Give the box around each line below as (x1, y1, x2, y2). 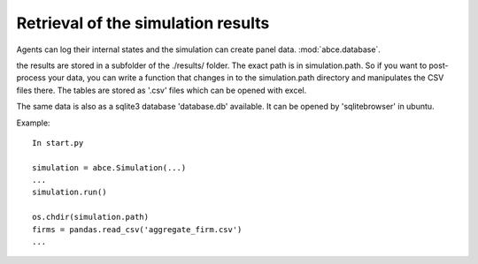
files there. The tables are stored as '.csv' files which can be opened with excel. (16, 85, 307, 95)
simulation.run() (32, 187, 107, 198)
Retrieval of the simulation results (16, 13, 270, 33)
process (16, 72, 46, 83)
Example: (16, 117, 50, 128)
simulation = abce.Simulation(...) (32, 162, 187, 172)
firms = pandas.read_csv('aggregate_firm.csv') (32, 224, 243, 234)
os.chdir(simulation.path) (32, 212, 150, 223)
